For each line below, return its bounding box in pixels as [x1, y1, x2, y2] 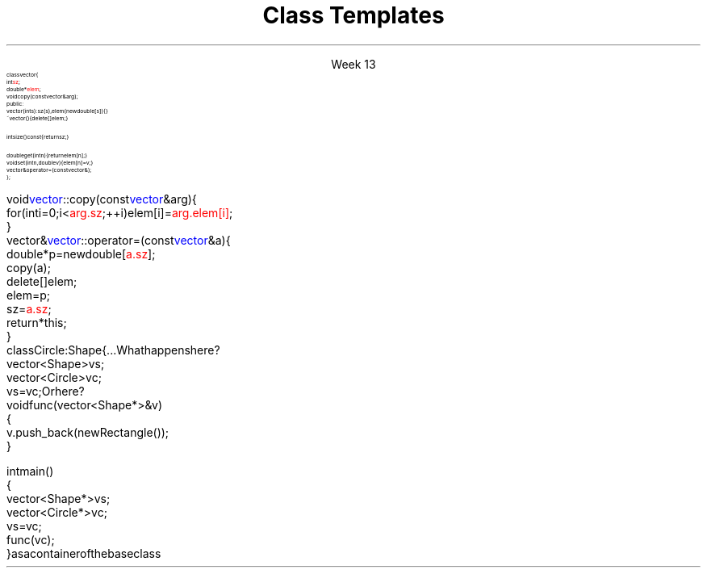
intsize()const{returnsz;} [6, 132, 69, 140]
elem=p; [6, 287, 51, 302]
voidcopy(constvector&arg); [6, 92, 78, 100]
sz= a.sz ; [6, 301, 52, 316]
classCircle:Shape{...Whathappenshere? [6, 342, 220, 357]
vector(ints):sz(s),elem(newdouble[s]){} [6, 107, 108, 115]
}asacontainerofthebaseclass [6, 546, 161, 560]
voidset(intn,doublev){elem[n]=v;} [6, 158, 94, 166]
